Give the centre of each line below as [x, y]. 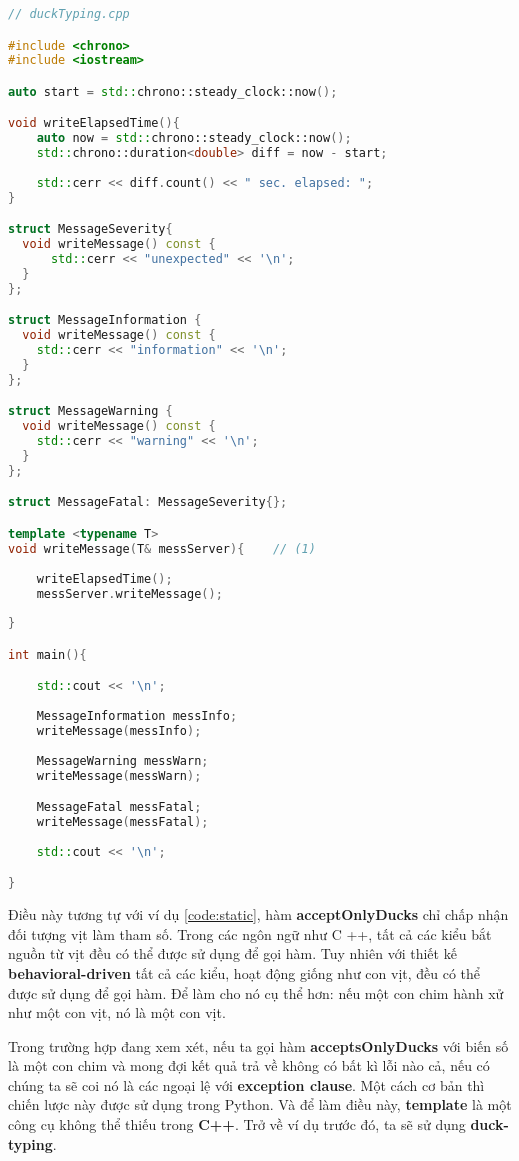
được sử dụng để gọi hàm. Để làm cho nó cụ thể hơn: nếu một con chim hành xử [256, 992]
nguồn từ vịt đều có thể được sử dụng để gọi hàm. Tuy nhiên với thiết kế [232, 953]
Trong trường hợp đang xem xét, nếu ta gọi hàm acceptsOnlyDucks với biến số [258, 1045]
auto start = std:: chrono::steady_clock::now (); [173, 91]
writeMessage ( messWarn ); [119, 775]
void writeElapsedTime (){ [94, 123]
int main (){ [47, 654]
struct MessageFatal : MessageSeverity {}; [148, 502]
